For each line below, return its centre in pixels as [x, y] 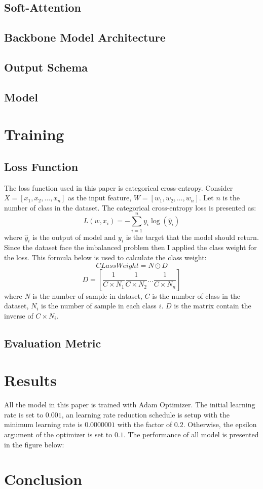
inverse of [19, 315]
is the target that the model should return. [192, 237]
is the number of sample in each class [99, 306]
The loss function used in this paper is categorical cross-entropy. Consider [119, 187]
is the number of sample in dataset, [87, 295]
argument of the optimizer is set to [58, 434]
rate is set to [24, 414]
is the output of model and [74, 237]
